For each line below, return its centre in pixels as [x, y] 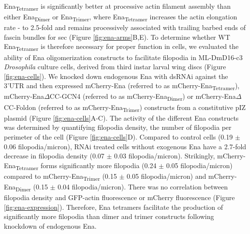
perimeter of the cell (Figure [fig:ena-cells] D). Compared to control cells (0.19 [118, 136]
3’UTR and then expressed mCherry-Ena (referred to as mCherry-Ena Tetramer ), [122, 86]
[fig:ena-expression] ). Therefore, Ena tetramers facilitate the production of [113, 207]
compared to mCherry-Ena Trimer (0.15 [60, 176]
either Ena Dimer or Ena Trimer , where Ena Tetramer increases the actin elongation [121, 17]
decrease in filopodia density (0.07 [54, 156]
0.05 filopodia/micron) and [167, 176]
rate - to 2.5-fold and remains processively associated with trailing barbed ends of [125, 27]
